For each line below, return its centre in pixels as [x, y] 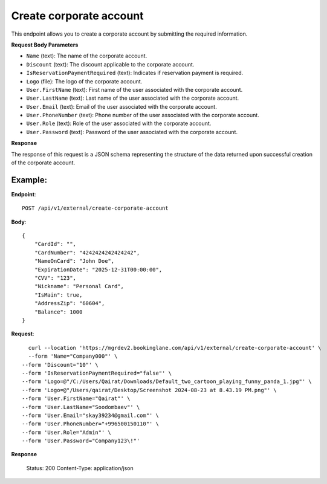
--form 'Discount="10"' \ [60, 365]
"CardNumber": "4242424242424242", [87, 253]
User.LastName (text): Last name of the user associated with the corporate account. [133, 98]
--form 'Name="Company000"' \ [73, 356]
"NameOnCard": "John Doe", [74, 261]
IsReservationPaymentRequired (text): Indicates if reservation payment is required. [135, 73]
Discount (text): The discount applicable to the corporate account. [110, 64]
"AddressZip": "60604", [70, 303]
